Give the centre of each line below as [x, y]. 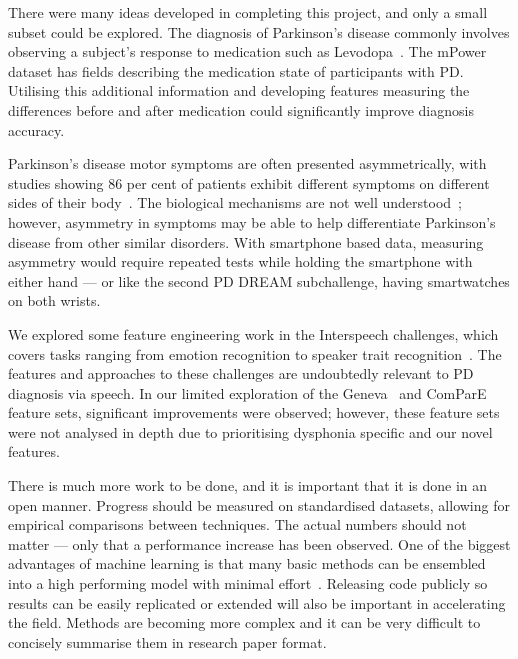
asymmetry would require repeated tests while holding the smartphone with [240, 261]
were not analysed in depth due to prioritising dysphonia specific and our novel [250, 431]
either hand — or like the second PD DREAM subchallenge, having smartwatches [259, 280]
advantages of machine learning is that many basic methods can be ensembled [247, 563]
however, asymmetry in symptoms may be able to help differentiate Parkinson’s [252, 221]
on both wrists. [54, 300]
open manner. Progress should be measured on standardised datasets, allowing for [259, 504]
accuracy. [36, 129]
